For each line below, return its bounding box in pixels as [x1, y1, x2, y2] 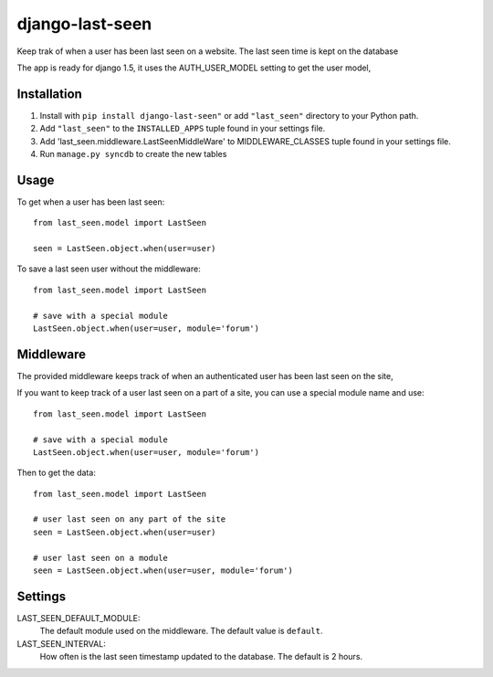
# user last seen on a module [33, 553, 169, 563]
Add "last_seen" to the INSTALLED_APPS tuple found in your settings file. [39, 123, 326, 134]
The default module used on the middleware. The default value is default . [39, 626, 323, 637]
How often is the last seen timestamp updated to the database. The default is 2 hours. [39, 651, 363, 662]
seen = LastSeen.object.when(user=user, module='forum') [33, 566, 294, 576]
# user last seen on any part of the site [33, 514, 226, 524]
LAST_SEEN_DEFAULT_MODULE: [16, 612, 141, 623]
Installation [16, 86, 82, 101]
